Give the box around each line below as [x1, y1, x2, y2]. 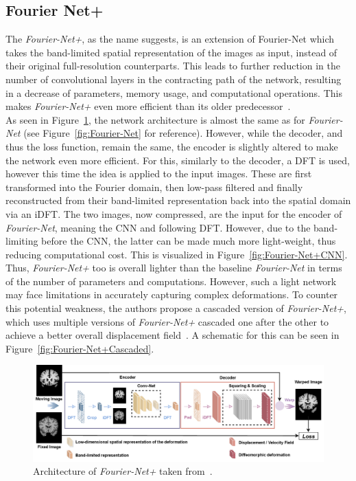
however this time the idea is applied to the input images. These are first [5, 166, 312, 181]
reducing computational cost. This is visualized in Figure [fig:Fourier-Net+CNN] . [5, 247, 348, 261]
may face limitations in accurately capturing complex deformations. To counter [5, 287, 338, 302]
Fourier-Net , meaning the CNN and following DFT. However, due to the [5, 220, 311, 234]
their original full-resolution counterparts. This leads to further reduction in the [5, 58, 340, 73]
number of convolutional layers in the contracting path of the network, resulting [5, 71, 342, 86]
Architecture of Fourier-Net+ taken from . [33, 464, 213, 478]
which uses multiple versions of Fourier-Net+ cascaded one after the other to [5, 314, 329, 328]
